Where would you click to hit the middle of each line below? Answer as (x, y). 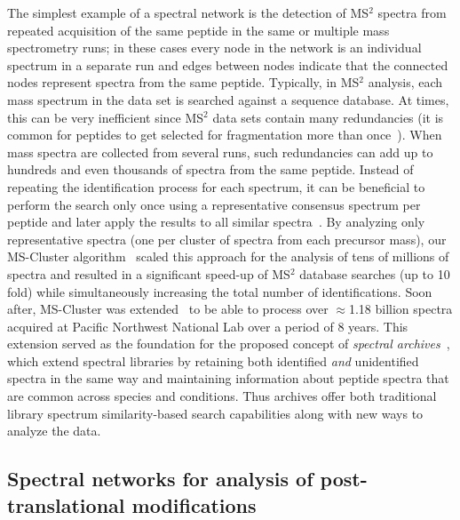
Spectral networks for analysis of (160, 479)
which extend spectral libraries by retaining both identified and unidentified (213, 360)
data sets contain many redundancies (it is (328, 117)
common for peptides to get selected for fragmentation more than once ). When (225, 135)
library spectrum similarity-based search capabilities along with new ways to (215, 413)
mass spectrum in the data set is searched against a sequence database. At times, (228, 99)
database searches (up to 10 (375, 273)
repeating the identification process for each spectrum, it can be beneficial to (216, 186)
